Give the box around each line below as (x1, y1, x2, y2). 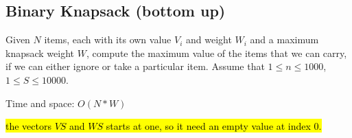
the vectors (5, 119, 51, 133)
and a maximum (250, 32, 319, 47)
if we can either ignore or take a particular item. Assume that (5, 59, 265, 73)
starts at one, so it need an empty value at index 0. (106, 119, 322, 133)
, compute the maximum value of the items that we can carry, (86, 45, 347, 60)
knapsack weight (5, 45, 75, 60)
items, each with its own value (44, 32, 172, 47)
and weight (185, 32, 232, 47)
